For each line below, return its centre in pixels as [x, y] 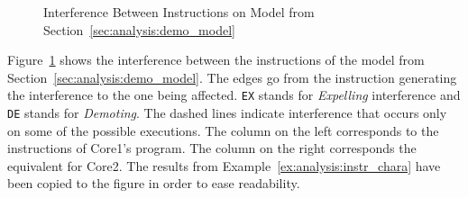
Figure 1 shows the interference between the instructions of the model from [216, 60]
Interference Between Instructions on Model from [179, 12]
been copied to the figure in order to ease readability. [154, 183]
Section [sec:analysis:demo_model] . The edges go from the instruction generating [232, 77]
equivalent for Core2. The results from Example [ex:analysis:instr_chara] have [224, 165]
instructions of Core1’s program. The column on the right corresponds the [212, 148]
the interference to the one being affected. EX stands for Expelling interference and [234, 95]
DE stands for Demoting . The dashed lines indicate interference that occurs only [227, 113]
